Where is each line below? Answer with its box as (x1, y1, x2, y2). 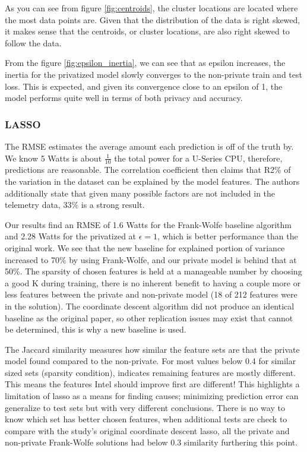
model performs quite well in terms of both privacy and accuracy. (5, 91, 243, 104)
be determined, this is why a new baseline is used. (5, 323, 186, 336)
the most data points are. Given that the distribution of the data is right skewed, (5, 13, 300, 26)
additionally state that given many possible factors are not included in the (5, 187, 276, 199)
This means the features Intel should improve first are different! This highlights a (5, 378, 300, 390)
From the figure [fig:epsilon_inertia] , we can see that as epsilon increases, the (5, 56, 286, 69)
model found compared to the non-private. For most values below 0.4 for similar (5, 355, 296, 367)
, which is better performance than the (157, 230, 298, 242)
